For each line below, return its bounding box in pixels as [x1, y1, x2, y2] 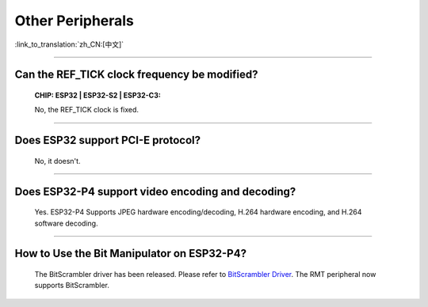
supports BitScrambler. [34, 281, 110, 290]
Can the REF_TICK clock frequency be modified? [14, 68, 258, 81]
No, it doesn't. [34, 156, 81, 165]
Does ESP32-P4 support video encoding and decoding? [14, 184, 296, 198]
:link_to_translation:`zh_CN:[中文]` [14, 40, 124, 49]
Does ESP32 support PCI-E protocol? [14, 134, 201, 147]
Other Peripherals [14, 12, 135, 29]
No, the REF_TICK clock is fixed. [34, 105, 139, 115]
